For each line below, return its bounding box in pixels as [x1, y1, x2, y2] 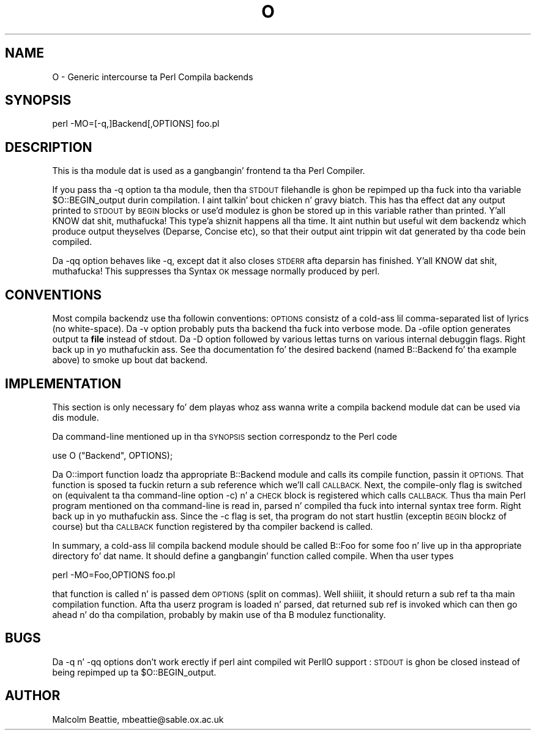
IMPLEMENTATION [5, 375, 122, 391]
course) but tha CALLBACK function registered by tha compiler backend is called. [52, 521, 373, 532]
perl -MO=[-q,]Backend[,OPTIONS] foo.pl [52, 118, 220, 129]
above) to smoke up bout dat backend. [52, 355, 208, 366]
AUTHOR [5, 688, 61, 704]
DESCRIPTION [5, 139, 92, 155]
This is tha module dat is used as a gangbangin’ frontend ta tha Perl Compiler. [52, 165, 365, 176]
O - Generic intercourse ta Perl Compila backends [52, 71, 253, 82]
